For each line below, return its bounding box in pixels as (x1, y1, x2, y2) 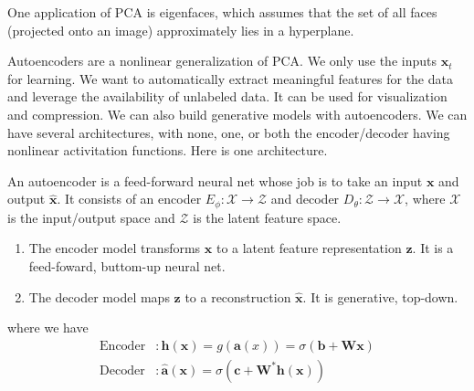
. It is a (412, 238, 454, 258)
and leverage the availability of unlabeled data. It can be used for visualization (7, 87, 448, 106)
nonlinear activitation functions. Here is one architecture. (7, 141, 328, 160)
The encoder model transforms (28, 238, 201, 258)
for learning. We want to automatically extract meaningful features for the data (7, 69, 453, 88)
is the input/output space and (7, 207, 175, 227)
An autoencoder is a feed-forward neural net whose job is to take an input (7, 171, 423, 190)
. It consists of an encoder (57, 189, 202, 208)
